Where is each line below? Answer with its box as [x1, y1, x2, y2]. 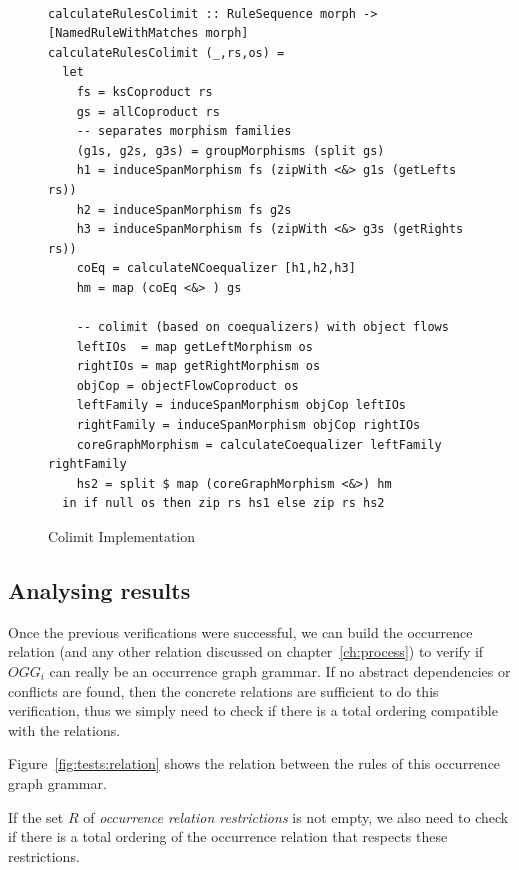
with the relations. [8, 719, 121, 740]
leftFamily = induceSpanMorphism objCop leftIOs [76, 398, 406, 413]
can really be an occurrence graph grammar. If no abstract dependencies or [49, 661, 511, 682]
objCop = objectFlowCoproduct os [76, 378, 299, 393]
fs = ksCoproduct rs [76, 84, 213, 99]
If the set [8, 806, 64, 827]
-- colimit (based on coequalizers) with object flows [76, 320, 449, 335]
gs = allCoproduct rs [76, 104, 220, 119]
